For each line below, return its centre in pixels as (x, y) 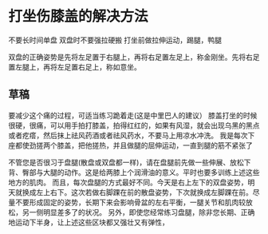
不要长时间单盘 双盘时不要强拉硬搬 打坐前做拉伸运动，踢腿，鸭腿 (115, 40)
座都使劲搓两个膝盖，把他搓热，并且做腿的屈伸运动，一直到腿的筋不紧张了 (130, 145)
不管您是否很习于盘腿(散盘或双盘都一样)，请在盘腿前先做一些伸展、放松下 (130, 162)
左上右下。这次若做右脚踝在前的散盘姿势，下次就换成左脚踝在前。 (144, 192)
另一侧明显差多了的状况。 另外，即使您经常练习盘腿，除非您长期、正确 (138, 212)
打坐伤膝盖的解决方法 (79, 16)
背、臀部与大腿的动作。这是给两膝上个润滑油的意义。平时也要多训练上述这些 (134, 172)
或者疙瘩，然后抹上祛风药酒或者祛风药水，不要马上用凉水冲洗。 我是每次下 (132, 135)
